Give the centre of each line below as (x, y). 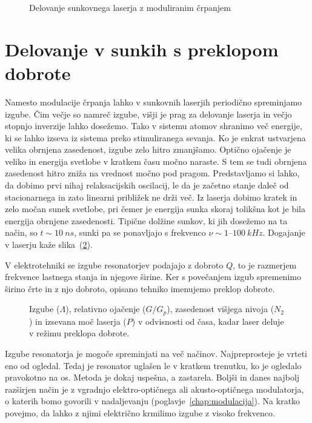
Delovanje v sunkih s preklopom (142, 49)
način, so (21, 232)
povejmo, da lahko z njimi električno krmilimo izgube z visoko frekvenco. (140, 413)
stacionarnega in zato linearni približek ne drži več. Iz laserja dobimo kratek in (151, 197)
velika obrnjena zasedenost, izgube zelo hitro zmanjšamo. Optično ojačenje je (148, 149)
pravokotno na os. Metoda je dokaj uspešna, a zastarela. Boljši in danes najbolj (152, 377)
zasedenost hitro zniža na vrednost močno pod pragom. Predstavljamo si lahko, (152, 173)
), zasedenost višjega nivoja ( (221, 309)
